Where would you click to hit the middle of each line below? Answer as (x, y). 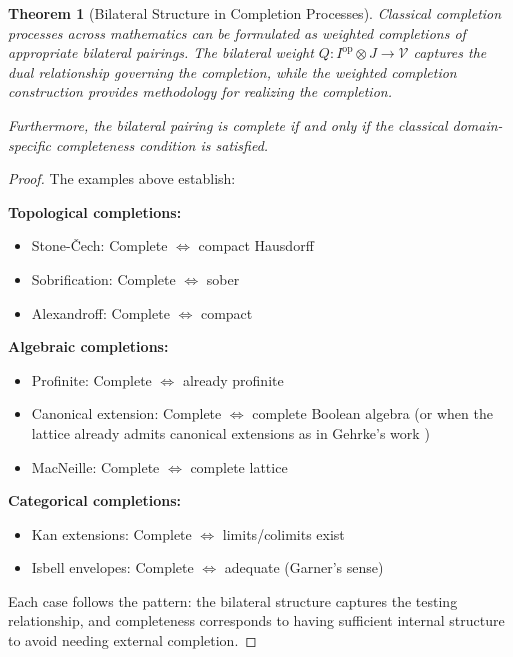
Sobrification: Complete (103, 278)
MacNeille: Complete (95, 466)
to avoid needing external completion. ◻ (132, 640)
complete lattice (239, 466)
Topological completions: (95, 211)
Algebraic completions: (88, 346)
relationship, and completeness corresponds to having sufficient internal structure (256, 620)
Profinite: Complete (91, 379)
